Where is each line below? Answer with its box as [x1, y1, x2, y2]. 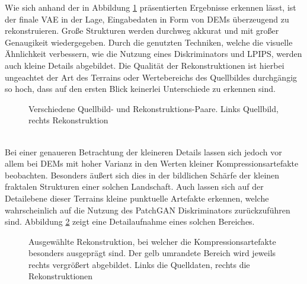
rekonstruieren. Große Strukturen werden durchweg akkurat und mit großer [5, 24, 279, 37]
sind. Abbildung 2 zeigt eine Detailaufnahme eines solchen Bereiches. [5, 215, 255, 228]
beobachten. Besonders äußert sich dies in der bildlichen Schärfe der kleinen [5, 168, 280, 181]
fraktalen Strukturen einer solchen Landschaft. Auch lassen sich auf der [5, 180, 264, 193]
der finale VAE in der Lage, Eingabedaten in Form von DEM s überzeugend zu [5, 12, 289, 25]
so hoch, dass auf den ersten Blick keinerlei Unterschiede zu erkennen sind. [5, 82, 276, 95]
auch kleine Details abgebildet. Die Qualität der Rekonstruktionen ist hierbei [5, 59, 284, 71]
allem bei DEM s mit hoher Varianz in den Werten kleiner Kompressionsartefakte [5, 157, 299, 170]
